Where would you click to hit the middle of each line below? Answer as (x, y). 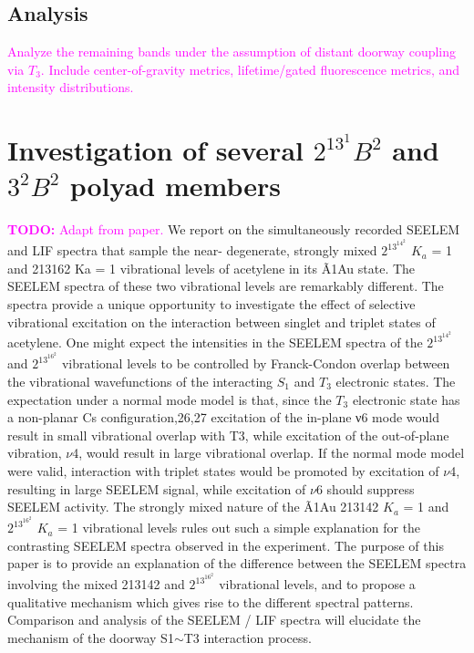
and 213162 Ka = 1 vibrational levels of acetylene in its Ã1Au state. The (211, 268)
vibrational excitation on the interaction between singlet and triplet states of (222, 321)
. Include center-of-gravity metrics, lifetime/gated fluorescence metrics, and (250, 69)
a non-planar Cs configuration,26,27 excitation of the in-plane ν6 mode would (223, 417)
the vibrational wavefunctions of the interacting (140, 381)
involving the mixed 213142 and (96, 584)
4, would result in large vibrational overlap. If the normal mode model (268, 453)
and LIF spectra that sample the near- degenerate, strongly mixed (192, 250)
